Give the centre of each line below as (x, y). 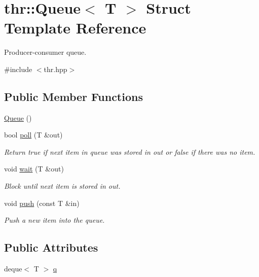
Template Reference (75, 28)
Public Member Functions (73, 96)
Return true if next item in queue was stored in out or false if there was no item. (130, 151)
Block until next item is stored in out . (62, 186)
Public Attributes (51, 247)
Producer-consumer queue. (45, 52)
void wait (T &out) (34, 169)
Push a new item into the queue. (54, 220)
